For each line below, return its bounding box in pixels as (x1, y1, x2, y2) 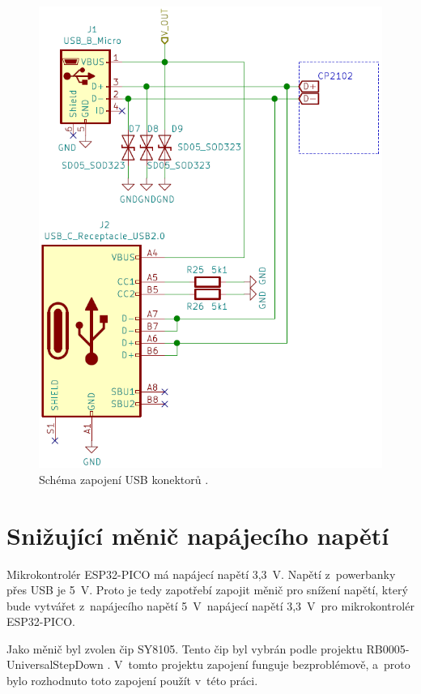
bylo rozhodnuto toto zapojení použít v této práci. (6, 672, 258, 689)
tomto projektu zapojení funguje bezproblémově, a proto (128, 656, 410, 673)
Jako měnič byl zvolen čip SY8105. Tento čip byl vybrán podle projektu (6, 640, 363, 657)
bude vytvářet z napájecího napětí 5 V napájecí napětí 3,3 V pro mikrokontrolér (6, 597, 415, 614)
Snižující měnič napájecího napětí (6, 518, 389, 551)
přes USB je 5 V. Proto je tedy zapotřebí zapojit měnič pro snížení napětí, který (6, 581, 408, 598)
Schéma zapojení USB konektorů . (39, 470, 209, 487)
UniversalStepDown (6, 656, 104, 673)
